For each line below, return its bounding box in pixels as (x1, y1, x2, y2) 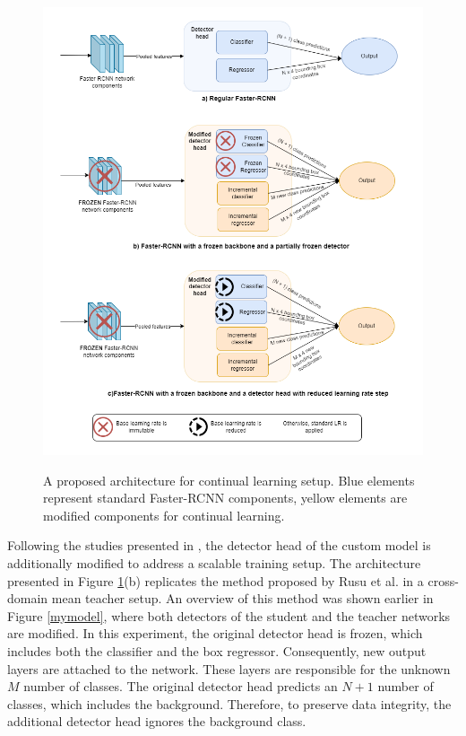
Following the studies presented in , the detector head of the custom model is (7, 536, 431, 555)
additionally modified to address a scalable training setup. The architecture (7, 554, 421, 573)
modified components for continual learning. (43, 505, 285, 524)
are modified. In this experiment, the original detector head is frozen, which (7, 624, 423, 643)
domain (7, 589, 48, 608)
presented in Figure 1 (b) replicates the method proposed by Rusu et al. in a (7, 571, 424, 590)
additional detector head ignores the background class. (7, 712, 306, 731)
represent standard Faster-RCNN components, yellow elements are (43, 488, 408, 507)
